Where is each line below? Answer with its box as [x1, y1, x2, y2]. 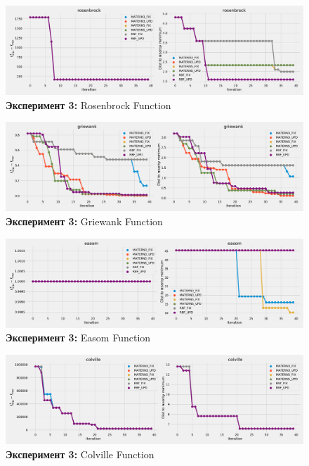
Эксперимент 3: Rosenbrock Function [6, 97, 171, 112]
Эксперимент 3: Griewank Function [6, 214, 163, 228]
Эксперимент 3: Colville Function [6, 446, 154, 461]
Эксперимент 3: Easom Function [6, 330, 151, 345]
